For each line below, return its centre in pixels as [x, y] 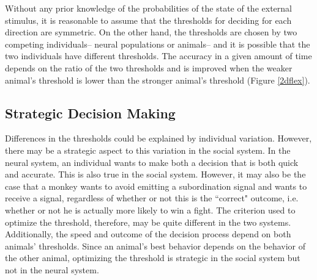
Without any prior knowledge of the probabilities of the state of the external [148, 8]
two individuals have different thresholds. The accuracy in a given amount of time [158, 56]
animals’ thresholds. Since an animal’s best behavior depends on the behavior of [155, 246]
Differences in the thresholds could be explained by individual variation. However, [158, 138]
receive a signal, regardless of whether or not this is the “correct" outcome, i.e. [152, 198]
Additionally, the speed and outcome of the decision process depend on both [148, 234]
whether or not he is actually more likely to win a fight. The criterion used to [150, 210]
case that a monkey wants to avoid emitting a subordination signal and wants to [156, 186]
